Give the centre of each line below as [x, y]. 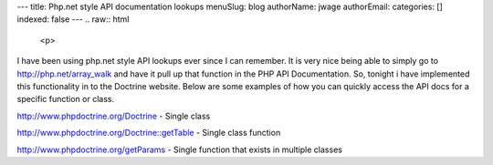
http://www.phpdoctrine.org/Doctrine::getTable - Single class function [149, 133]
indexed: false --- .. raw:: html [73, 19]
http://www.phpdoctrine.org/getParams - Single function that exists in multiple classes [179, 150]
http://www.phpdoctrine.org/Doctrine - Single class [114, 116]
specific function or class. [65, 99]
